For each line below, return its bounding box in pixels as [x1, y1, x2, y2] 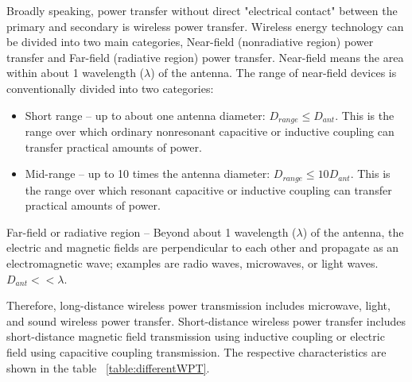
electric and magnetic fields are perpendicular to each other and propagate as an [6, 239, 399, 256]
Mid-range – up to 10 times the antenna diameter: [25, 165, 270, 182]
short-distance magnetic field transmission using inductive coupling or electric [6, 328, 385, 345]
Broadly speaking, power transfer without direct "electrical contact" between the [6, 2, 398, 18]
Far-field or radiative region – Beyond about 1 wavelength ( [6, 223, 297, 240]
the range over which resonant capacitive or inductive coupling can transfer [25, 181, 392, 198]
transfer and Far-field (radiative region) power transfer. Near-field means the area [6, 48, 404, 65]
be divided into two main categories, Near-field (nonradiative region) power [6, 33, 374, 50]
